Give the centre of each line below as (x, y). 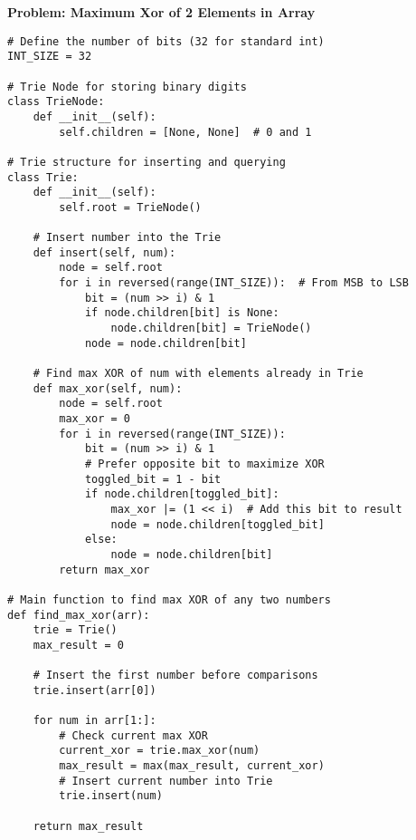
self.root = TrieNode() (130, 207)
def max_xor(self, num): (108, 388)
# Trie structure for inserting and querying (147, 162)
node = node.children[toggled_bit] (217, 524)
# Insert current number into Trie (166, 781)
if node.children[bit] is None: (182, 313)
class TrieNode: (56, 102)
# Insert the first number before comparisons (175, 676)
